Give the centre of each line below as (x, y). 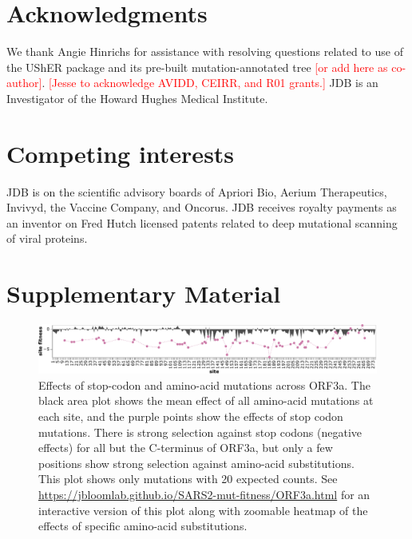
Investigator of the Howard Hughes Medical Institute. (137, 98)
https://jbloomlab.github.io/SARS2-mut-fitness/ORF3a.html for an (204, 494)
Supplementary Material (144, 293)
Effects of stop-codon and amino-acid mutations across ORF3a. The (204, 384)
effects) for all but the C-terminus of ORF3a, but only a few (186, 448)
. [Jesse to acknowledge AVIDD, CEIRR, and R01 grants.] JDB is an (210, 83)
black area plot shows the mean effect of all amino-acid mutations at (206, 400)
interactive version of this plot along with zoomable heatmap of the (203, 510)
